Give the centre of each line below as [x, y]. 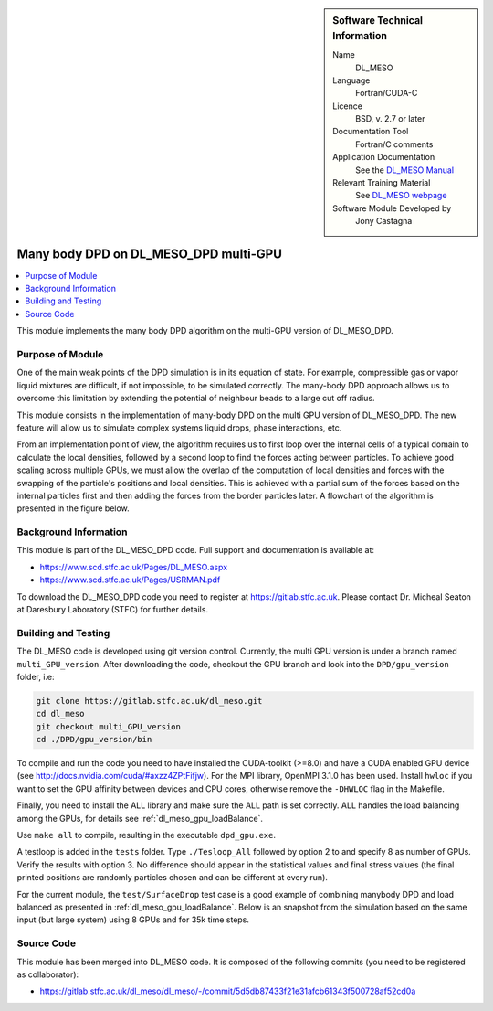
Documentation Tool [371, 132]
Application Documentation [384, 157]
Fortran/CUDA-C [387, 93]
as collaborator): [48, 974]
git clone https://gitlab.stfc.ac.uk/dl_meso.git [149, 701]
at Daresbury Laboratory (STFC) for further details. [113, 610]
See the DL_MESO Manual [405, 170]
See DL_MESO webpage [401, 196]
